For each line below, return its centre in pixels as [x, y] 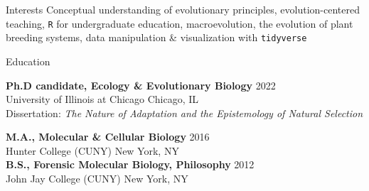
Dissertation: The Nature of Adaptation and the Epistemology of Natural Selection [184, 113]
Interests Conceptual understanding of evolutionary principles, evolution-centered [183, 9]
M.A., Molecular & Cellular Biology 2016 [108, 137]
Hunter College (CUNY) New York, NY [92, 150]
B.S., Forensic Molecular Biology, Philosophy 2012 [130, 164]
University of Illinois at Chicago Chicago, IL [102, 99]
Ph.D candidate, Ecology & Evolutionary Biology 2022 [141, 85]
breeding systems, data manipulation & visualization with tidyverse [156, 37]
